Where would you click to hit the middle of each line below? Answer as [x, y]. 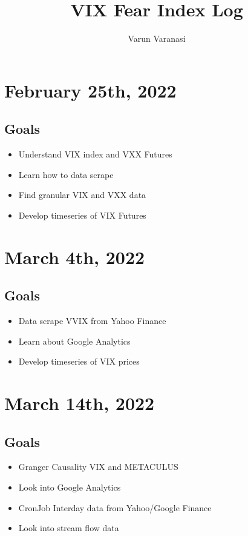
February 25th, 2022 [90, 90]
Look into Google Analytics [70, 487]
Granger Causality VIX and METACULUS [98, 467]
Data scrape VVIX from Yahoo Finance [92, 321]
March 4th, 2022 [75, 256]
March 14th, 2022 [80, 403]
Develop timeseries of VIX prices [79, 361]
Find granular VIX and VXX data [82, 195]
